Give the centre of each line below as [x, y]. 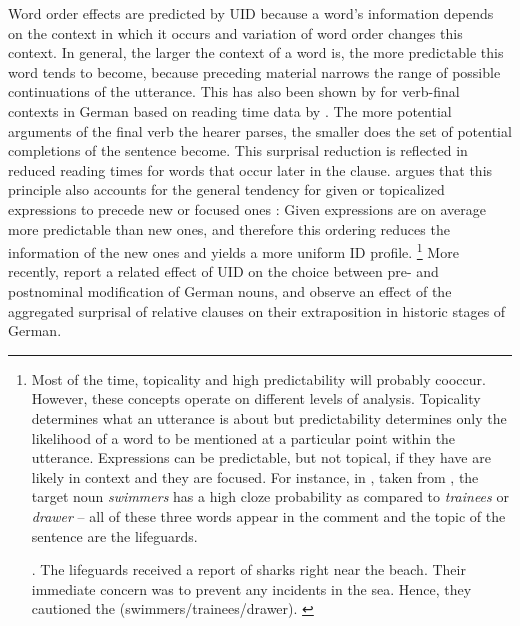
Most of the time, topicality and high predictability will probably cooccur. [258, 378]
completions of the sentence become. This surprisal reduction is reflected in [238, 150]
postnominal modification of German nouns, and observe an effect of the [230, 290]
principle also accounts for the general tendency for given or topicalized [226, 189]
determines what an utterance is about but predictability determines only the [269, 417]
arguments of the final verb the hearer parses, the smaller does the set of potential [260, 130]
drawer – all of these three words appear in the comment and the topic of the [268, 515]
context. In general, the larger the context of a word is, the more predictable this [256, 52]
